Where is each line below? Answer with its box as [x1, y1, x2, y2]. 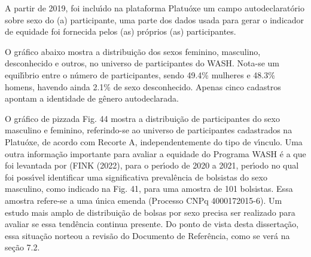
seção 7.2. [5, 241, 40, 253]
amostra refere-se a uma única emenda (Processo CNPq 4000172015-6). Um [5, 194, 282, 206]
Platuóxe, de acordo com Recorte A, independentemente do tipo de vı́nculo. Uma [5, 135, 303, 148]
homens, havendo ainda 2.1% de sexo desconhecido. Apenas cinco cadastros [5, 80, 281, 93]
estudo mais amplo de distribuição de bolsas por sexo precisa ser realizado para [5, 206, 295, 218]
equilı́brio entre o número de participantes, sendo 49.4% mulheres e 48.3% [5, 68, 275, 81]
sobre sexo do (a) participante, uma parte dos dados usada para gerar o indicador [5, 13, 304, 26]
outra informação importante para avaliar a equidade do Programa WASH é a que [5, 147, 306, 160]
